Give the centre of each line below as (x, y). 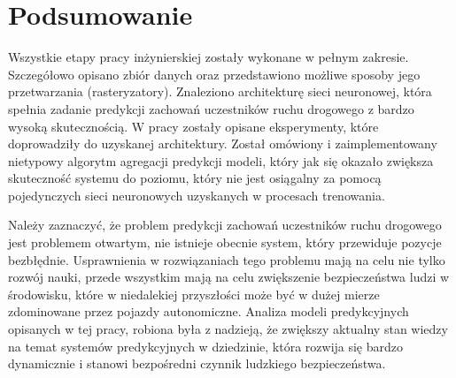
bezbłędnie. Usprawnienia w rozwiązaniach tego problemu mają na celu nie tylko (227, 259)
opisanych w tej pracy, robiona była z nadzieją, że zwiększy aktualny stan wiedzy (228, 329)
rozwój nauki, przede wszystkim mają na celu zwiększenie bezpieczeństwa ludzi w (229, 277)
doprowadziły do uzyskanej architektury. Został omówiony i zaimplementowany (223, 144)
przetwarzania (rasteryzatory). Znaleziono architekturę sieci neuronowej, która (220, 91)
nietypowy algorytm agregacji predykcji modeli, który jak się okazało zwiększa (221, 160)
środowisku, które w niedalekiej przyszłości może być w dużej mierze (194, 294)
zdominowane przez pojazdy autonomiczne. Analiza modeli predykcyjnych (209, 311)
